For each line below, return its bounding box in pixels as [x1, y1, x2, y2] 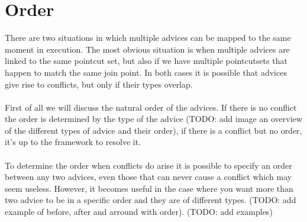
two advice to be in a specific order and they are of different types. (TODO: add [5, 194, 296, 206]
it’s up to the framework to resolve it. [5, 136, 141, 148]
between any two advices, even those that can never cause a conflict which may [5, 170, 292, 183]
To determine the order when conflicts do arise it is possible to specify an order [5, 159, 292, 171]
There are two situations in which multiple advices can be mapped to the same [5, 31, 291, 44]
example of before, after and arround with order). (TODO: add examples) [5, 205, 273, 218]
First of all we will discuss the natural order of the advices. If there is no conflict [5, 101, 297, 113]
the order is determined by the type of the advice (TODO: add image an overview [5, 112, 302, 125]
